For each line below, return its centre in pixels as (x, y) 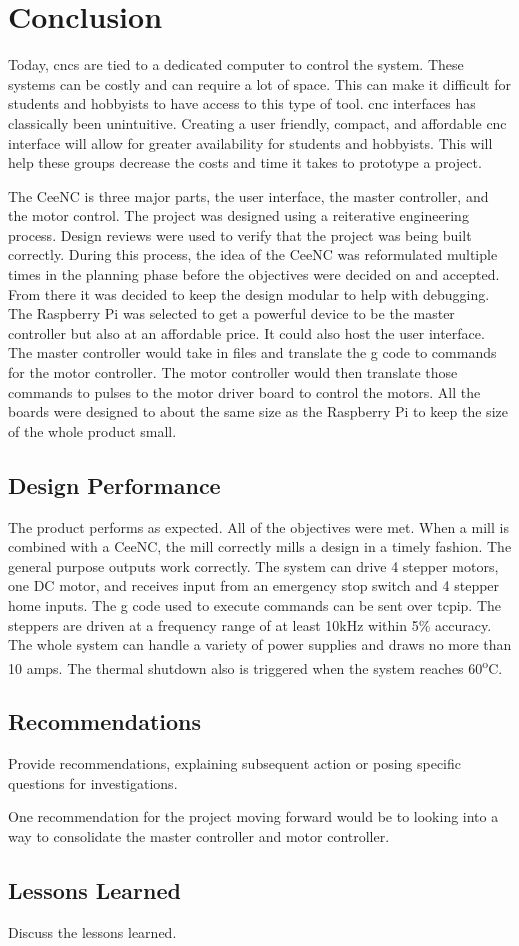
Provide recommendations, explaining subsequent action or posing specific (234, 763)
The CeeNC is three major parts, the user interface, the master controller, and (248, 195)
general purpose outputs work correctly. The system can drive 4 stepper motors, (253, 565)
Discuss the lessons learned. (92, 931)
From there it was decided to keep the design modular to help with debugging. (249, 293)
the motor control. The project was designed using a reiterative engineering (238, 215)
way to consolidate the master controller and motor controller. (199, 836)
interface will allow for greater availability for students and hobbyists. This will (250, 142)
